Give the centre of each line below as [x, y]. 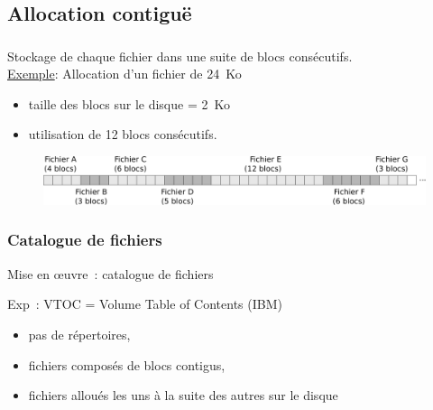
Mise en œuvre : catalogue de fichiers [111, 273]
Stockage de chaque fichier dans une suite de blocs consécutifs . [180, 56]
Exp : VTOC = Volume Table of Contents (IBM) [145, 304]
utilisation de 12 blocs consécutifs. [123, 134]
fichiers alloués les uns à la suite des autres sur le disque [183, 395]
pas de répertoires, [79, 334]
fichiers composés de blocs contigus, [127, 364]
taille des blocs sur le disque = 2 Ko [129, 103]
